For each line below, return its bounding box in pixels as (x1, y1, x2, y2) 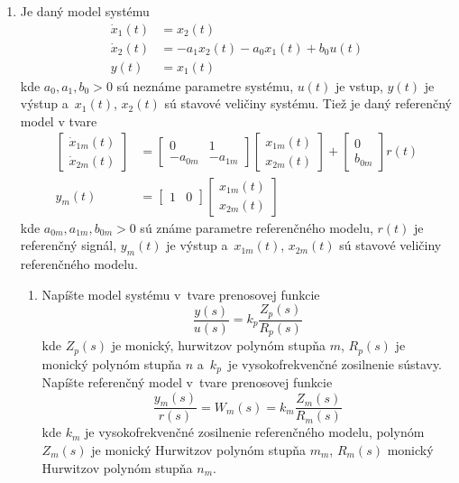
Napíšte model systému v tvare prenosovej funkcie (41, 284, 320, 303)
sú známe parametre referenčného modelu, (140, 218, 373, 237)
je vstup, (335, 76, 383, 95)
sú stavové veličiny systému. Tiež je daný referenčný (164, 94, 452, 113)
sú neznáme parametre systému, (116, 76, 294, 95)
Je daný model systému (20, 2, 150, 20)
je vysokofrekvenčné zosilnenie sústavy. (227, 354, 443, 373)
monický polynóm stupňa (41, 354, 182, 373)
